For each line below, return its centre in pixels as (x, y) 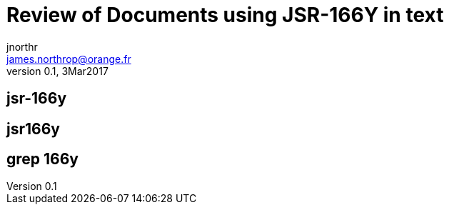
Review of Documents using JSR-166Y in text (225, 15)
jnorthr (22, 46)
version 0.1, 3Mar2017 (57, 71)
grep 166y (43, 159)
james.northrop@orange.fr (69, 59)
